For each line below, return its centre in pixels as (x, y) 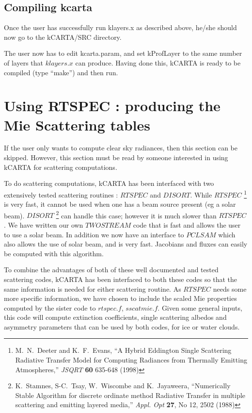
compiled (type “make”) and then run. (61, 72)
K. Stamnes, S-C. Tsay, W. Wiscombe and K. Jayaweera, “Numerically (123, 386)
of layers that (24, 62)
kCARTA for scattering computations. (61, 167)
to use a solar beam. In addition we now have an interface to (94, 234)
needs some (230, 289)
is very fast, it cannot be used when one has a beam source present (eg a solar (120, 204)
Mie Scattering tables (77, 124)
